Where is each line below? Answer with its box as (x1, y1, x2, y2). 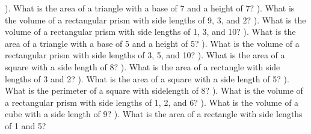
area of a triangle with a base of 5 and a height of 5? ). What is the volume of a (5, 37, 300, 49)
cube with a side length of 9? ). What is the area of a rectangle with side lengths (5, 108, 303, 120)
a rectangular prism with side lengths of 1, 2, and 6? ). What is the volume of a (5, 96, 299, 108)
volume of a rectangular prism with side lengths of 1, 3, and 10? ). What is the (5, 25, 296, 38)
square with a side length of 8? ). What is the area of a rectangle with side (5, 60, 280, 73)
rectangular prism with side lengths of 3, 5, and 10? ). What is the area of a (5, 49, 285, 61)
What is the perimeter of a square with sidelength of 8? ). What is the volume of (5, 84, 303, 97)
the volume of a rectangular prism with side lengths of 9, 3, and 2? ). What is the (5, 13, 306, 26)
